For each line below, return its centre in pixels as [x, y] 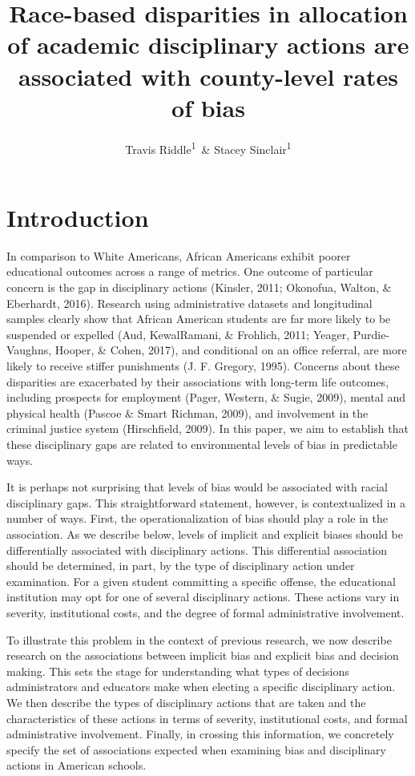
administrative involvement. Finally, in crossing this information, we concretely [200, 734]
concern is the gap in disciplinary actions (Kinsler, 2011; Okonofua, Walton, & [199, 287]
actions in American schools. [77, 765]
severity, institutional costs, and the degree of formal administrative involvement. [205, 612]
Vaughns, [29, 350]
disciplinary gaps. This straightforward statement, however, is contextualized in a [206, 502]
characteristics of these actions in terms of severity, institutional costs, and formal [207, 718]
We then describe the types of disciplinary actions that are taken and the [186, 702]
